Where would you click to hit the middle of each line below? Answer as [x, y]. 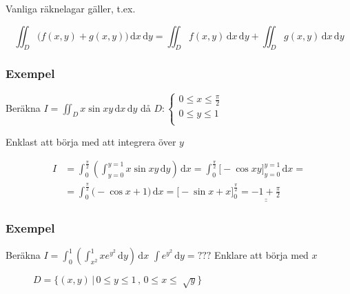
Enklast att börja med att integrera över [91, 141]
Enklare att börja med [261, 255]
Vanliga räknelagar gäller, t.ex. [71, 8]
